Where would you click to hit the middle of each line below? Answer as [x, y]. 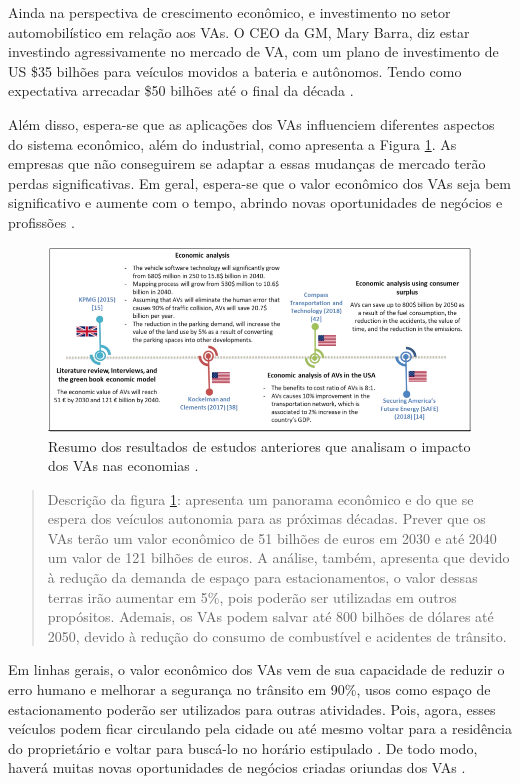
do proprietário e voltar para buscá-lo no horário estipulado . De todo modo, [243, 747]
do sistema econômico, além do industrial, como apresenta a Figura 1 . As [232, 143]
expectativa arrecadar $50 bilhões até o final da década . [181, 90]
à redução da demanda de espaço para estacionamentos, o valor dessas [262, 577]
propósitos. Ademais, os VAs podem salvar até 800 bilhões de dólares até [270, 616]
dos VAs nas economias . [123, 465]
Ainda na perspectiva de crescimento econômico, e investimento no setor [229, 12]
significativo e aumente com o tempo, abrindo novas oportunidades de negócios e [255, 202]
